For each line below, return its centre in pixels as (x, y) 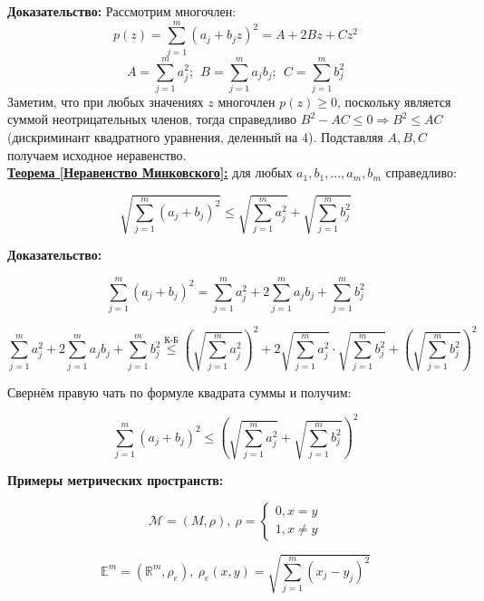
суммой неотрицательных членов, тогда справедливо (152, 119)
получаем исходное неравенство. (97, 154)
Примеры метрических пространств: (116, 480)
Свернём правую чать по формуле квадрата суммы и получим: (179, 391)
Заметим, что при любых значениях (106, 101)
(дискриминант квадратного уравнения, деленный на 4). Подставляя (195, 137)
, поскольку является (394, 101)
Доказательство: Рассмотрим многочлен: (122, 11)
